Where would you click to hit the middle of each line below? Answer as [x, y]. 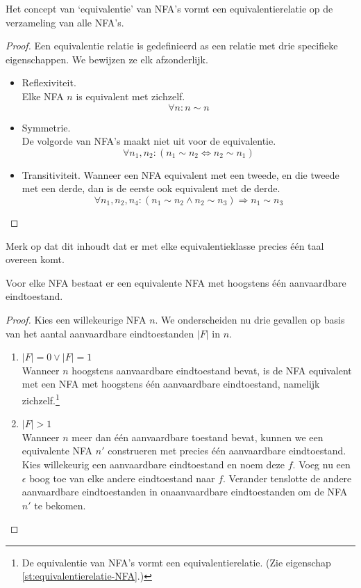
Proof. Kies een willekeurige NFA [76, 319]
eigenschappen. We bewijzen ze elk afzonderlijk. [107, 59]
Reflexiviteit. [49, 82]
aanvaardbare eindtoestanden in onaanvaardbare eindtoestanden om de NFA [185, 492]
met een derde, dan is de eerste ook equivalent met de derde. [151, 188]
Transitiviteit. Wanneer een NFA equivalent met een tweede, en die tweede [180, 174]
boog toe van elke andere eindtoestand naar [122, 478]
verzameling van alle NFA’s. [65, 22]
